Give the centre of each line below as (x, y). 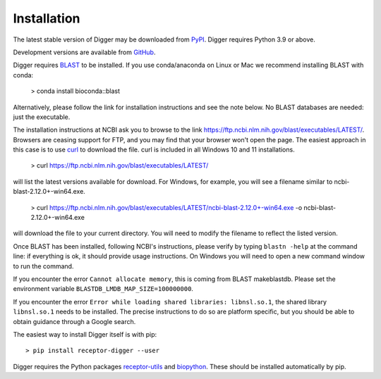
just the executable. (42, 117)
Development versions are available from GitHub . (84, 52)
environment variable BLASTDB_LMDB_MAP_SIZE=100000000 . (103, 289)
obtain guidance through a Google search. (74, 321)
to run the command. (43, 266)
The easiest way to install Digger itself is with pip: (85, 334)
